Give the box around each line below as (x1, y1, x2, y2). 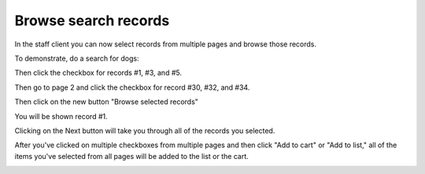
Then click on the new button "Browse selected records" (14, 97, 198, 106)
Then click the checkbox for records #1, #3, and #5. (14, 68, 183, 78)
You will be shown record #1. (14, 111, 108, 121)
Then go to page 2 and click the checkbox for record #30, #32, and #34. (14, 83, 250, 92)
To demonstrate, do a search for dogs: (14, 54, 139, 63)
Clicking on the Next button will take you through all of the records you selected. (14, 126, 275, 135)
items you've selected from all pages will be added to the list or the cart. (14, 151, 249, 161)
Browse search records (14, 12, 170, 29)
